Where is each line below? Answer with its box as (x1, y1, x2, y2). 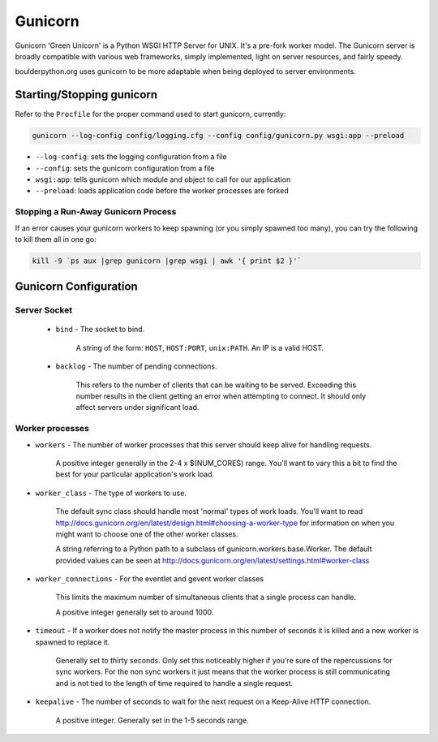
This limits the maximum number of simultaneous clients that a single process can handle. (55, 593, 357, 602)
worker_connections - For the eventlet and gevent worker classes (35, 574, 264, 584)
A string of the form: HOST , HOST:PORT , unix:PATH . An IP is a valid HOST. (75, 343, 324, 352)
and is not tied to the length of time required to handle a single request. (55, 678, 294, 688)
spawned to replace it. (35, 637, 110, 647)
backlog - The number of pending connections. (55, 361, 217, 371)
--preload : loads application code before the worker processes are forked (35, 186, 289, 196)
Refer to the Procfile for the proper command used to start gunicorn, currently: (15, 110, 286, 119)
